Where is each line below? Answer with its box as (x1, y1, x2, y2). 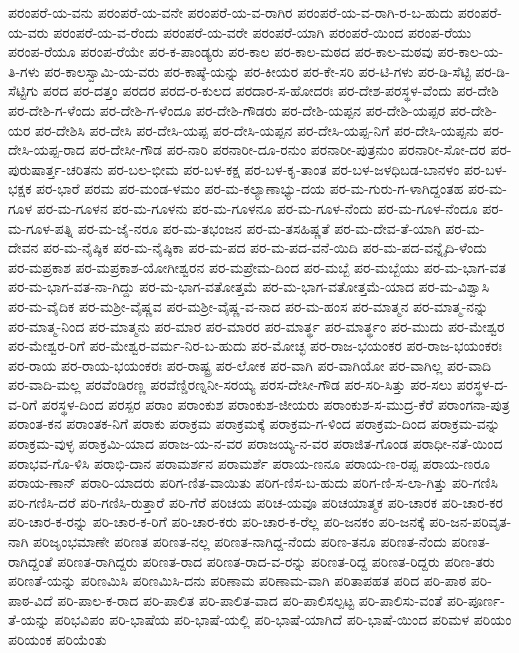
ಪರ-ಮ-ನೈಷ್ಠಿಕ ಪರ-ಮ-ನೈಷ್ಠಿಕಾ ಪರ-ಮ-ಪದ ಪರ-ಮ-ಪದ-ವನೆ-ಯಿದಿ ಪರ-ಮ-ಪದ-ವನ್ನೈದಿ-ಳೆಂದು (43, 237, 487, 258)
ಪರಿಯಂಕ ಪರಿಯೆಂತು (8, 629, 107, 649)
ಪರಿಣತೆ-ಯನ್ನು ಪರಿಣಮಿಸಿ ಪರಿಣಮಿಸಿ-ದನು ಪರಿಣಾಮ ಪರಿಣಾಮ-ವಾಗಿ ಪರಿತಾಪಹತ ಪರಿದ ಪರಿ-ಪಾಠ (8, 570, 467, 591)
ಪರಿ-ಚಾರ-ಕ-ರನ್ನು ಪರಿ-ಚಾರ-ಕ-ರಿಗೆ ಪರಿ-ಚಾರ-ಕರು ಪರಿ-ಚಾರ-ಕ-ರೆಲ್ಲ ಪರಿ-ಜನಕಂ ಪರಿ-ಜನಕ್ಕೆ (8, 511, 425, 532)
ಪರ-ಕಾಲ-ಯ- (437, 41, 504, 62)
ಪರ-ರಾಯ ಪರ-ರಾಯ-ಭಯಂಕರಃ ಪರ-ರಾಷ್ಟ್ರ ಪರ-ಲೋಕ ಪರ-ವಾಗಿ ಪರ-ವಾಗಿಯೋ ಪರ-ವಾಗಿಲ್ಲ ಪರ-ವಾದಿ (8, 354, 492, 375)
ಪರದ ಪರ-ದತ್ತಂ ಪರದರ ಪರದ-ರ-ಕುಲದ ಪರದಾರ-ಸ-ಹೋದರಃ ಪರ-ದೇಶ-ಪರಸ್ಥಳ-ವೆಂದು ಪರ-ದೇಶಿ (42, 80, 499, 101)
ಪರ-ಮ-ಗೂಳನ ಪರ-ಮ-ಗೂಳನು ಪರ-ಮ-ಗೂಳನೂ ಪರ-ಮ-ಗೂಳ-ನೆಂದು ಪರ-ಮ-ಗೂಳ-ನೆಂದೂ (36, 197, 478, 218)
